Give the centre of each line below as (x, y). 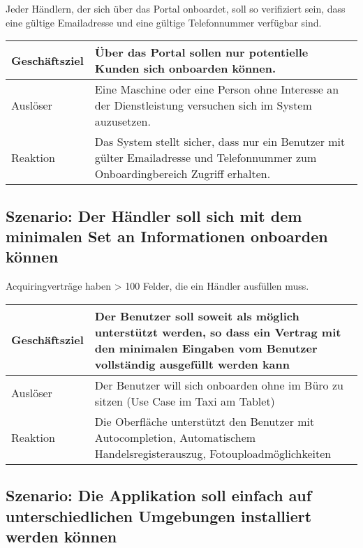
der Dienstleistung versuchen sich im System (203, 105)
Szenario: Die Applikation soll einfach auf (159, 495)
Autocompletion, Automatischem (175, 437)
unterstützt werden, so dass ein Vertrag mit (218, 332)
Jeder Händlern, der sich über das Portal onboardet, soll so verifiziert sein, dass (176, 8)
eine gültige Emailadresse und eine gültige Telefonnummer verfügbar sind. (164, 22)
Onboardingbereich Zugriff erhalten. (183, 174)
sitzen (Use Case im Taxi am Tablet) (185, 401)
